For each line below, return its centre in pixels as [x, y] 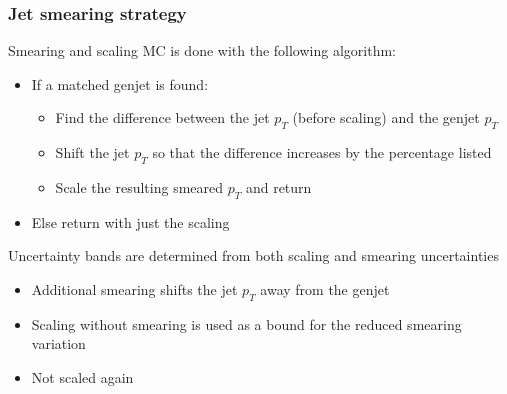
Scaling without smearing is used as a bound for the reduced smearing [246, 323]
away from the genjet [325, 288]
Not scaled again [82, 376]
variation [58, 343]
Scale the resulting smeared [139, 187]
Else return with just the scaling [130, 221]
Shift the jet [92, 152]
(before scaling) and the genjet [386, 117]
